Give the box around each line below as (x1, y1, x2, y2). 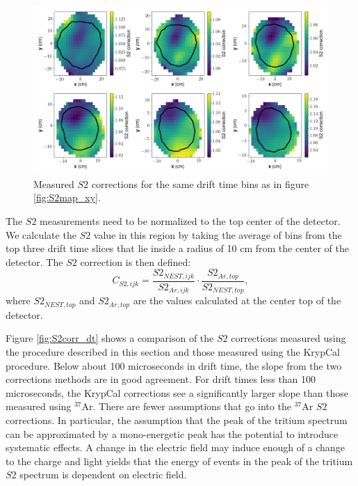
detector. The (6, 254, 63, 269)
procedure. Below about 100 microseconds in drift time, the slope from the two (6, 358, 342, 373)
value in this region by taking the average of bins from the (93, 227, 342, 242)
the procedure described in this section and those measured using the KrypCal (6, 345, 340, 359)
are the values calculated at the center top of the (133, 293, 341, 308)
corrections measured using (231, 331, 346, 345)
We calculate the (6, 227, 76, 242)
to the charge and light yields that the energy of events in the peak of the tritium (6, 453, 353, 468)
